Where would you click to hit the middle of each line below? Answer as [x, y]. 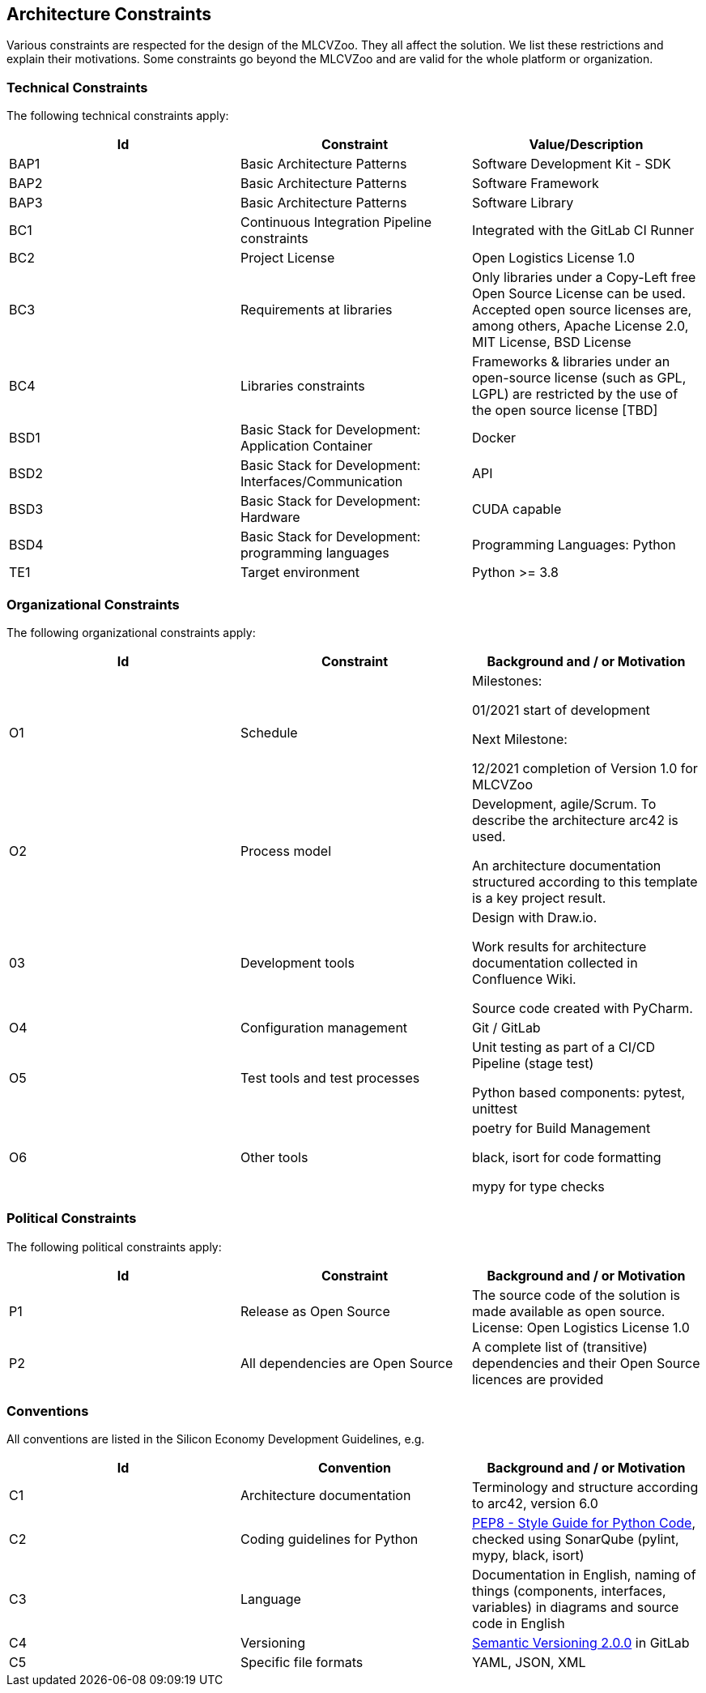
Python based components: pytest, [578, 1092]
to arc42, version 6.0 [535, 1504]
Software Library [523, 203]
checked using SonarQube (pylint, [575, 1539]
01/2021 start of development [561, 710]
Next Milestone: [519, 739]
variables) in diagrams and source [575, 1607]
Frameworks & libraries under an [571, 362]
